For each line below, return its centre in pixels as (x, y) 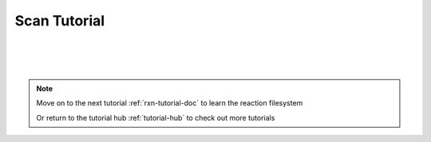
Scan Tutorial (60, 21)
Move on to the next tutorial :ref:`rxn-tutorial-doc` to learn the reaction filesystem (170, 103)
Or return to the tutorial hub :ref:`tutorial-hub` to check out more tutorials (156, 117)
